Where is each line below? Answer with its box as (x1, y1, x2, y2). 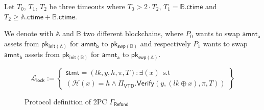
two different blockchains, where (83, 28, 183, 39)
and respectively (140, 38, 191, 48)
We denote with (4, 28, 54, 39)
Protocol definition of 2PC (25, 96, 107, 106)
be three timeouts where (49, 1, 125, 11)
